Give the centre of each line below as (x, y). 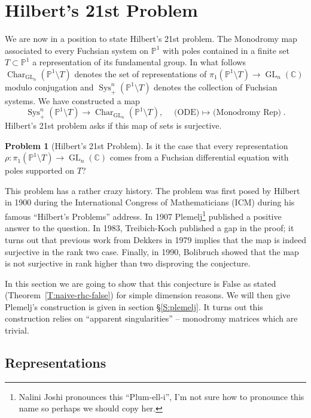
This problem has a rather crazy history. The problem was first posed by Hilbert (153, 190)
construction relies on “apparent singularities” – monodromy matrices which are (151, 318)
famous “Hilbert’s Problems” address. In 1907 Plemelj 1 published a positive (143, 215)
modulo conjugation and (49, 87)
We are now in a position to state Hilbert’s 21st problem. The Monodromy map (151, 39)
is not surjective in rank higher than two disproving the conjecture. (128, 263)
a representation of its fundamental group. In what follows (139, 62)
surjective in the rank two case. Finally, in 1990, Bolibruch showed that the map (152, 251)
